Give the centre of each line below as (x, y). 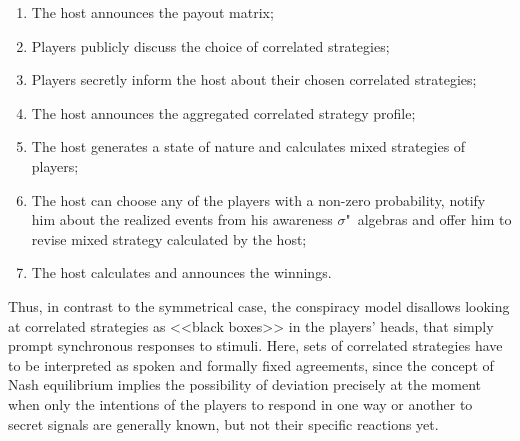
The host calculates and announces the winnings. (181, 272)
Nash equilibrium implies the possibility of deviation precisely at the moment (244, 384)
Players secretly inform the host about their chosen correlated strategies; (254, 79)
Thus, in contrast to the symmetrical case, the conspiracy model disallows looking (259, 305)
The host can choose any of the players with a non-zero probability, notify (258, 199)
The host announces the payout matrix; (152, 12)
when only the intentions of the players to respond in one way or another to (240, 403)
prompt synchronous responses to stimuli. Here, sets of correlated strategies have (255, 345)
